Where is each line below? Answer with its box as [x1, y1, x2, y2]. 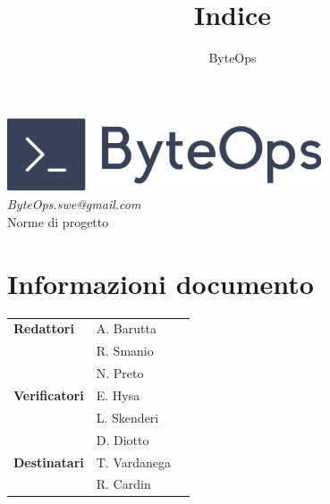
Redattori [13, 319, 74, 338]
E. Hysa [96, 385, 140, 404]
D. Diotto [96, 430, 149, 449]
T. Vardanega [96, 452, 172, 471]
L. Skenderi [96, 407, 159, 426]
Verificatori [13, 385, 84, 404]
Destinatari [13, 452, 84, 471]
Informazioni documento [7, 265, 314, 301]
